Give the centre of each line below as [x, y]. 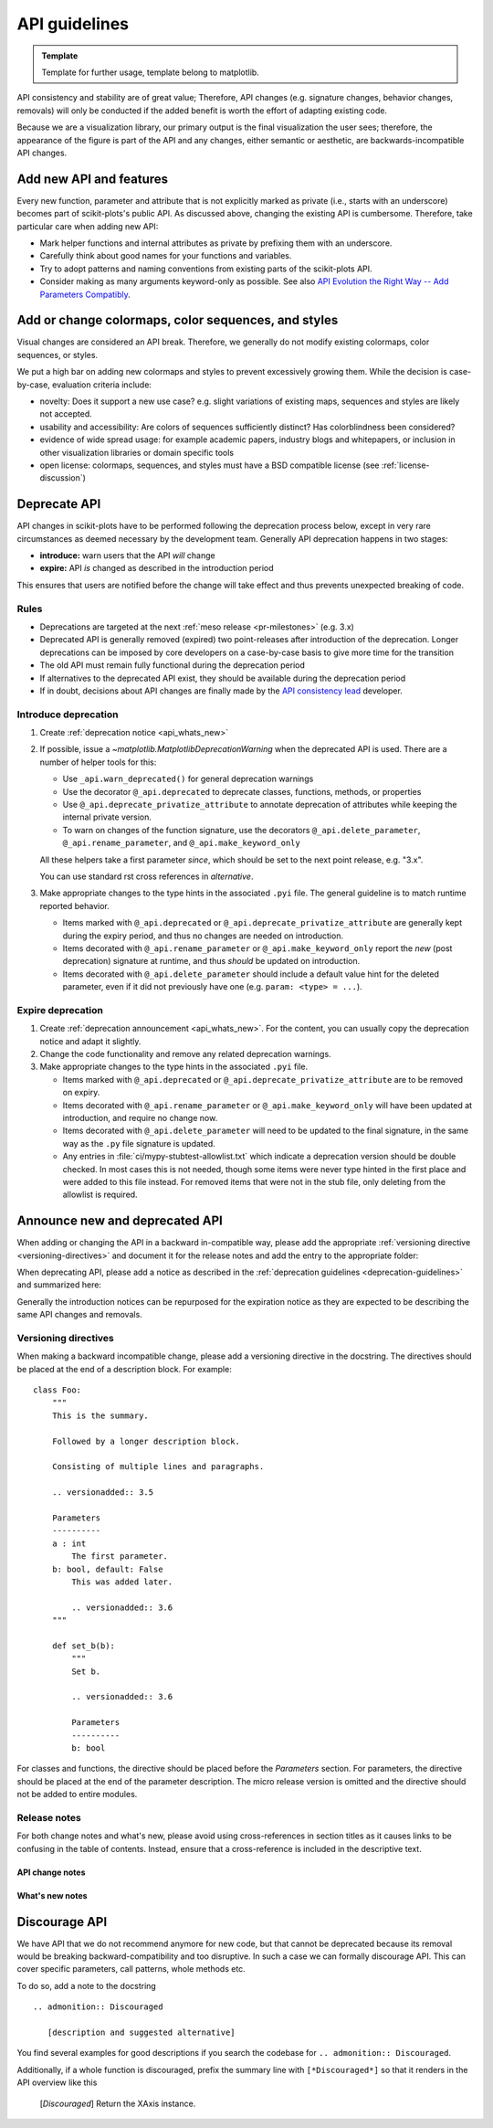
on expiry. [81, 1093]
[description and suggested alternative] [142, 2032]
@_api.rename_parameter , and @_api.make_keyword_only [181, 843]
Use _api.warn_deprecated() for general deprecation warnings [188, 779]
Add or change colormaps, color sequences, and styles [178, 320]
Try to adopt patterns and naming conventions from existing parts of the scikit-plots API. [206, 269]
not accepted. [66, 414]
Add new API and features [93, 179]
